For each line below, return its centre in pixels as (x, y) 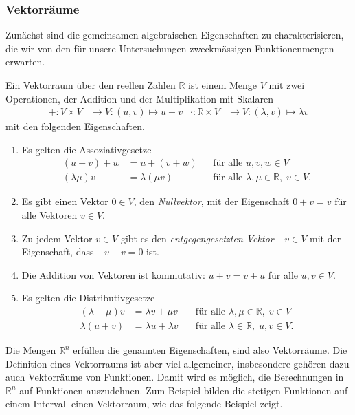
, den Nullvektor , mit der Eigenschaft (211, 201)
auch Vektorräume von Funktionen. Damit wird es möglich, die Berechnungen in (175, 377)
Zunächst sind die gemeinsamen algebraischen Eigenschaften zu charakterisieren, (175, 35)
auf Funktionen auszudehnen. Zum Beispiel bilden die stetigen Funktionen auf (184, 390)
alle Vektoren (49, 215)
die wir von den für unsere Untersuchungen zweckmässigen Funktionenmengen (170, 48)
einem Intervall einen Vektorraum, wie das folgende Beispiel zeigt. (144, 404)
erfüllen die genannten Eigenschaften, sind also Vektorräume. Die (210, 350)
